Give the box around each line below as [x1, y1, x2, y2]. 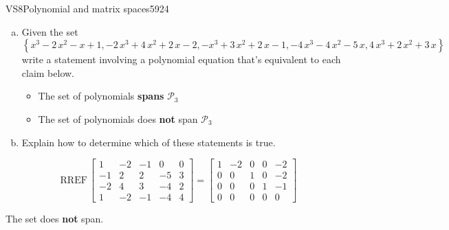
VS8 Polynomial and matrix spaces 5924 [6, 1, 169, 15]
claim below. [21, 65, 75, 80]
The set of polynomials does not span [38, 111, 198, 126]
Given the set [21, 24, 78, 38]
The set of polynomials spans [38, 89, 164, 103]
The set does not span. [6, 211, 104, 226]
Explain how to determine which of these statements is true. [21, 135, 276, 149]
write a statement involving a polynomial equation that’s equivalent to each [21, 52, 341, 67]
